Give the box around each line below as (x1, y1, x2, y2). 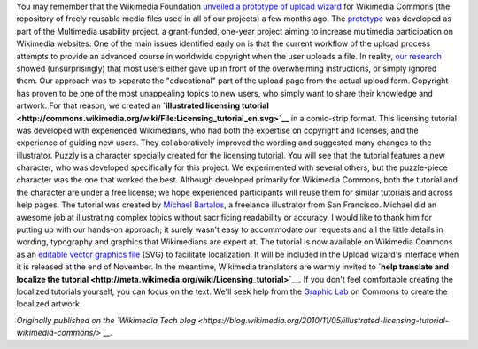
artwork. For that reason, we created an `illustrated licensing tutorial (16, 100, 269, 111)
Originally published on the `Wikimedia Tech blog (16, 314, 197, 325)
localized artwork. (16, 299, 82, 309)
